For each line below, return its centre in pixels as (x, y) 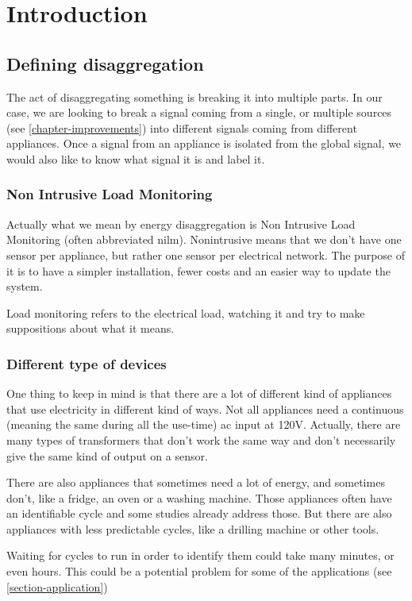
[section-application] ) (57, 586)
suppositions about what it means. (90, 328)
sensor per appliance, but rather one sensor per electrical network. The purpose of (206, 254)
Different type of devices (87, 363)
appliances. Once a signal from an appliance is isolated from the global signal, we (204, 143)
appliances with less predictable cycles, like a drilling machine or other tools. (193, 528)
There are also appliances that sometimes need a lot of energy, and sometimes (196, 482)
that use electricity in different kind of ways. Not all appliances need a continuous (205, 408)
